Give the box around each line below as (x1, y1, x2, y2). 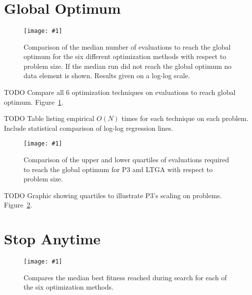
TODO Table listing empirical (4, 113, 94, 123)
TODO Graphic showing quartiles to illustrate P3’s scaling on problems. (4, 190, 222, 200)
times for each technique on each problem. (121, 113, 249, 123)
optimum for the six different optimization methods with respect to (24, 51, 226, 61)
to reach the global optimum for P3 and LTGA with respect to (24, 164, 213, 174)
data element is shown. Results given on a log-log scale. (24, 70, 190, 81)
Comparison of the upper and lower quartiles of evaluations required (24, 154, 229, 164)
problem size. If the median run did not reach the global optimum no (24, 60, 232, 71)
